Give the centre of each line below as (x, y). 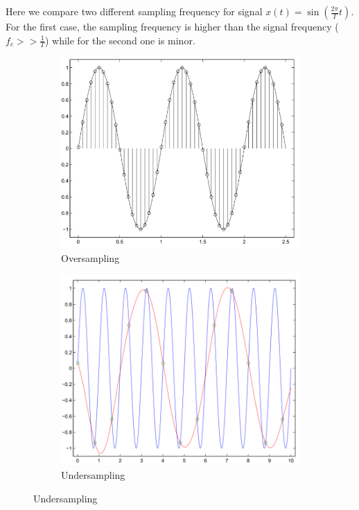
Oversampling (90, 257)
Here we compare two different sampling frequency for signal (134, 11)
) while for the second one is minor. (120, 40)
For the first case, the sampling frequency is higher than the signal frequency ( (172, 26)
